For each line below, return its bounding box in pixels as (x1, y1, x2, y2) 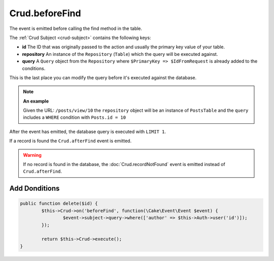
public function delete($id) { (20, 201, 98, 207)
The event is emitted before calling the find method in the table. (9, 25, 142, 31)
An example (23, 98, 49, 104)
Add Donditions (9, 184, 60, 193)
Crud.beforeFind (9, 8, 81, 19)
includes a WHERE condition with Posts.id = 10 (23, 114, 126, 120)
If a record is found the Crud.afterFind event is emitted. (9, 138, 132, 144)
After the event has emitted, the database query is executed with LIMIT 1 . (9, 128, 166, 135)
